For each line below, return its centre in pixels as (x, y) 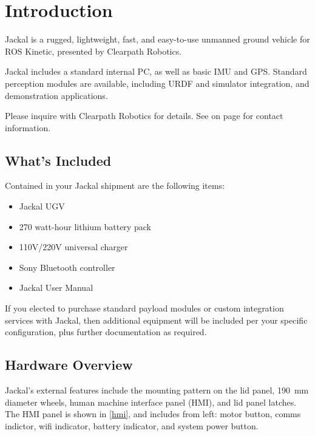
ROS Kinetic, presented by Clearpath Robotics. (93, 51)
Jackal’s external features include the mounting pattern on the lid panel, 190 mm (157, 390)
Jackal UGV (42, 206)
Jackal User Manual (56, 288)
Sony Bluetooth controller (67, 267)
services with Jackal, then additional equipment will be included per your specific (156, 320)
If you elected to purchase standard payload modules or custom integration (144, 308)
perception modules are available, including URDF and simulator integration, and (157, 83)
